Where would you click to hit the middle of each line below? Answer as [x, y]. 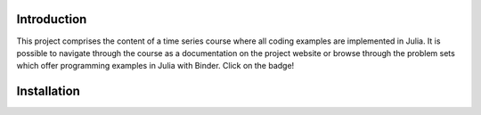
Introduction [52, 19]
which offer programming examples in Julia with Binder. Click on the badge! [155, 66]
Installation [48, 91]
